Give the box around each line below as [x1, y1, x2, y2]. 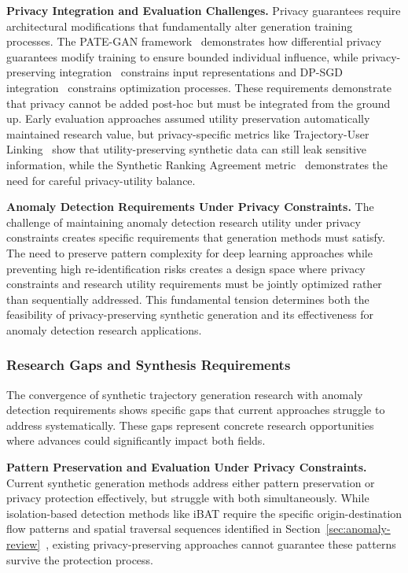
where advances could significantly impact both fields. [6, 432, 266, 449]
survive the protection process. [6, 551, 154, 567]
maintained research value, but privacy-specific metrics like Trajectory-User [6, 125, 369, 142]
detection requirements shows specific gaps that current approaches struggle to [6, 401, 385, 418]
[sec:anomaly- [325, 520, 391, 537]
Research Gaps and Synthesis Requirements [6, 355, 291, 375]
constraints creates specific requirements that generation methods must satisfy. [6, 229, 385, 246]
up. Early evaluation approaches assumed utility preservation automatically [6, 110, 370, 127]
